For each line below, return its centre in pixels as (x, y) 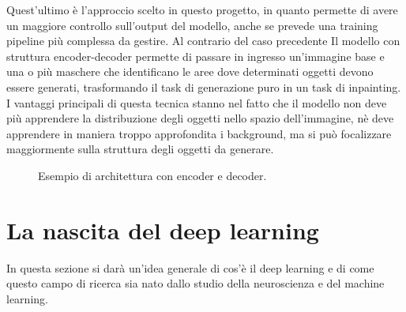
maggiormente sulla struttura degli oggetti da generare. (140, 149)
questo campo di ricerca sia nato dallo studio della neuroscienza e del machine (195, 283)
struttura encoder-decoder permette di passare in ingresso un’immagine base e (195, 56)
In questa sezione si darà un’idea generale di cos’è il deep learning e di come (190, 267)
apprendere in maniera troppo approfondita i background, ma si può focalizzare (199, 133)
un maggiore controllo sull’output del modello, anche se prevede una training (192, 25)
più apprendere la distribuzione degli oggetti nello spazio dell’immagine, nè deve (200, 118)
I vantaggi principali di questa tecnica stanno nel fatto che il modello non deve (197, 102)
